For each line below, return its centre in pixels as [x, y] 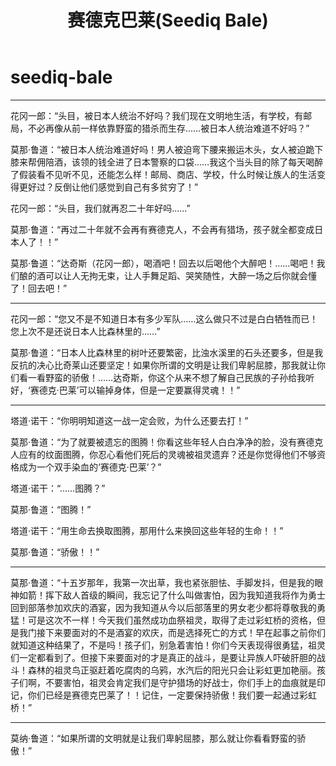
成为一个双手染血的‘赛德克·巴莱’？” [90, 467]
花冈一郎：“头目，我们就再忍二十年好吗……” [100, 208]
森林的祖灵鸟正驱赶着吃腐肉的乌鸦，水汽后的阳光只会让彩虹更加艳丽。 [172, 670]
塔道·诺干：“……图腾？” [58, 488]
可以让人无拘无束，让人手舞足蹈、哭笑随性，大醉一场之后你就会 [176, 275]
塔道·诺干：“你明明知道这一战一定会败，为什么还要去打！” [129, 420]
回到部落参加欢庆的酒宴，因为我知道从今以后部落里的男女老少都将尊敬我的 [163, 607]
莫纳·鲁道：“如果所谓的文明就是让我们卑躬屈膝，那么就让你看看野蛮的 [154, 738]
